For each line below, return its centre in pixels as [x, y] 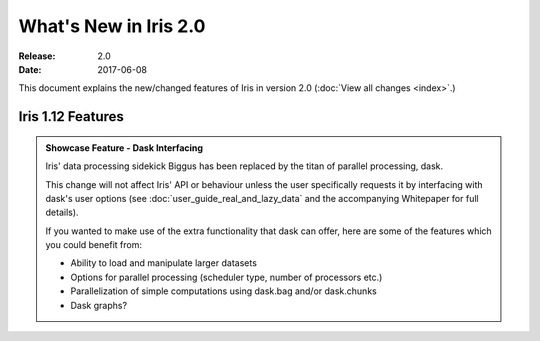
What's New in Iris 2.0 [112, 26]
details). [62, 212]
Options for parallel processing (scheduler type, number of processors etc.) [226, 277]
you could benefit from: [93, 245]
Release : [37, 56]
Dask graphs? [99, 305]
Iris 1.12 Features [71, 116]
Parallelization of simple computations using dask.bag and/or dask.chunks [223, 291]
